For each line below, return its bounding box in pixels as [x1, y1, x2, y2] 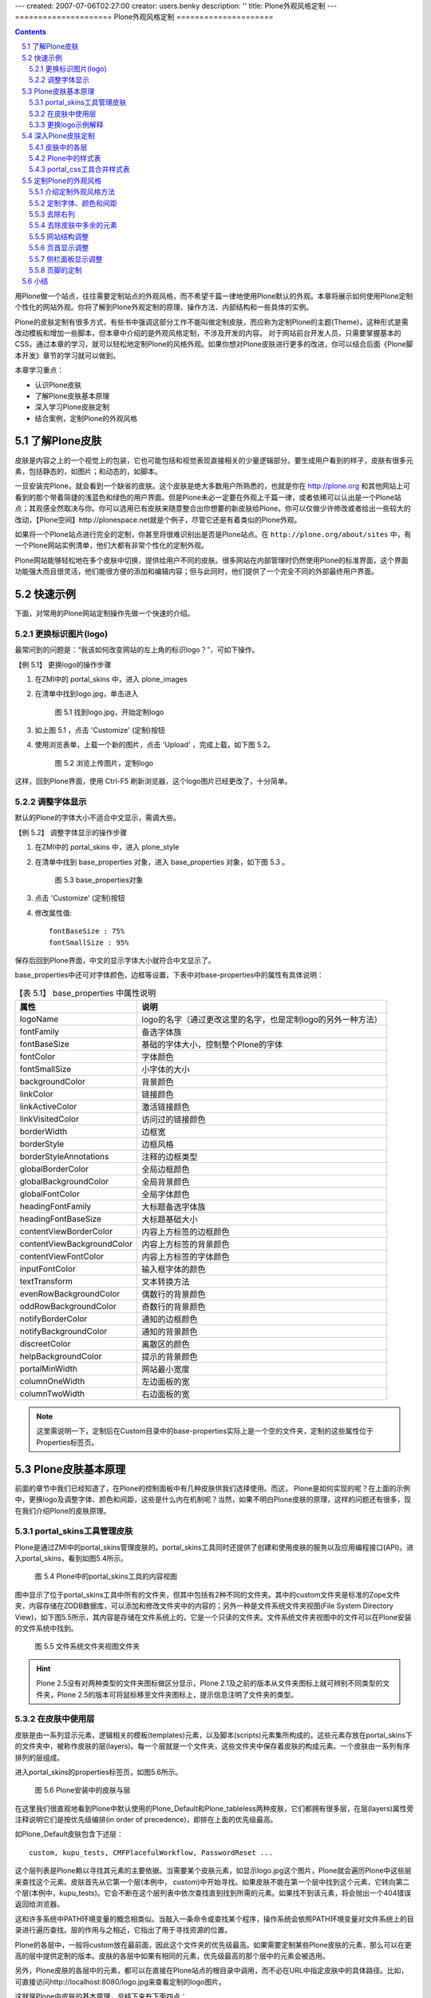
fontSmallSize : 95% [49, 937, 129, 947]
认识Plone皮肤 [34, 380, 82, 389]
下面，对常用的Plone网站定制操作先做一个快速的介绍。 [14, 608, 195, 618]
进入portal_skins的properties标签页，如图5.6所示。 [14, 1767, 183, 1777]
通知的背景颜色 [141, 1327, 199, 1338]
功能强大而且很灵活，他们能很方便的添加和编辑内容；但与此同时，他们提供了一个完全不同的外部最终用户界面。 [14, 567, 378, 576]
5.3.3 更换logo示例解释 [29, 120, 104, 129]
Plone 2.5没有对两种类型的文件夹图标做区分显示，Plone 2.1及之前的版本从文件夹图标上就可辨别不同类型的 [36, 1678, 383, 1688]
